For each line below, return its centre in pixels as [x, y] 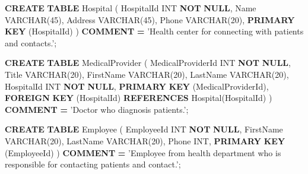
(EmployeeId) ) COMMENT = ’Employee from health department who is [143, 152]
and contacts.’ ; [31, 42]
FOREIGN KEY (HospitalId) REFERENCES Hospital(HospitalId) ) [139, 98]
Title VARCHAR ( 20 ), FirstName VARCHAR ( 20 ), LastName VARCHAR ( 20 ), [147, 74]
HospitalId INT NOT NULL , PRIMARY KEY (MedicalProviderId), [137, 86]
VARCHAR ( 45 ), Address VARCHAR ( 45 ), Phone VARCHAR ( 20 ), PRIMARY [150, 19]
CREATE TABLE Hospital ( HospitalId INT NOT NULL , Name [131, 8]
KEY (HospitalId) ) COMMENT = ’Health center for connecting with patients [154, 31]
